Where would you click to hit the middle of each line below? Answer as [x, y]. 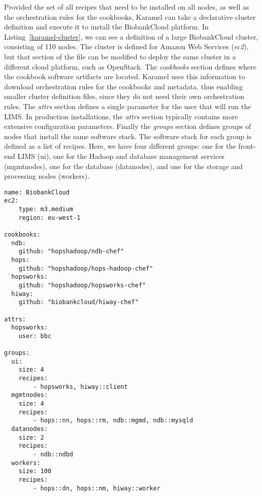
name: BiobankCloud [37, 192]
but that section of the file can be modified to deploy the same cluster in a [120, 56]
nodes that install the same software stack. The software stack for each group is [128, 136]
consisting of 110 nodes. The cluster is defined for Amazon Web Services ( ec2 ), [126, 46]
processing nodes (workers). [47, 176]
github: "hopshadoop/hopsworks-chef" [82, 285]
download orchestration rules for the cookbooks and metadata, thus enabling [123, 86]
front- [247, 146]
